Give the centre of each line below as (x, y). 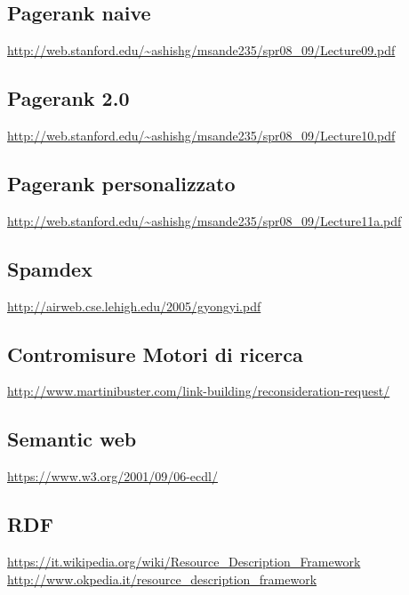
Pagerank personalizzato (121, 183)
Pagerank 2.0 (68, 98)
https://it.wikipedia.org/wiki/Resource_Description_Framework (184, 561)
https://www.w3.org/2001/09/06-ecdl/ (112, 476)
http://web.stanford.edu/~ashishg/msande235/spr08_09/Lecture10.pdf (201, 135)
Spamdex (50, 268)
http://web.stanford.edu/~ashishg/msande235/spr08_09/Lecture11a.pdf (204, 220)
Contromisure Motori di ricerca (155, 354)
